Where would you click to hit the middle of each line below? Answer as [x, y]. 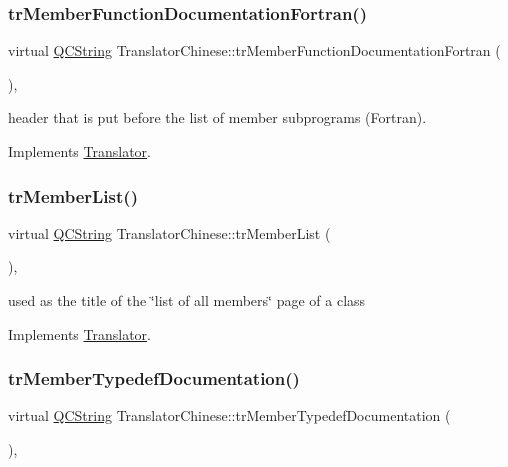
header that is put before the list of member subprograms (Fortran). [217, 117]
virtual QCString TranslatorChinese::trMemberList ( [169, 232]
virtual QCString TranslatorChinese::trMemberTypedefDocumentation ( [229, 415]
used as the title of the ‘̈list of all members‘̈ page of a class [187, 300]
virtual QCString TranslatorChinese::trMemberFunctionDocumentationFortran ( [254, 50]
